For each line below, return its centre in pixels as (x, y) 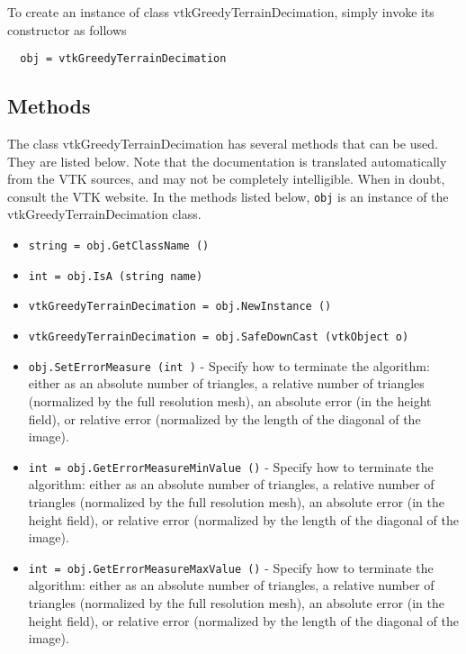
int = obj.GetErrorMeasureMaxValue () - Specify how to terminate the (231, 567)
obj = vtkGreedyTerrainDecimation (123, 59)
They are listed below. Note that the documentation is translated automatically (227, 161)
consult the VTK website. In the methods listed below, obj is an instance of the (228, 196)
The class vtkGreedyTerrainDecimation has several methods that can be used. (223, 144)
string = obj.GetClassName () (119, 246)
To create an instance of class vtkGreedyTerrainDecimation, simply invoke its (221, 12)
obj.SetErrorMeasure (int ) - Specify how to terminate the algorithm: (229, 365)
